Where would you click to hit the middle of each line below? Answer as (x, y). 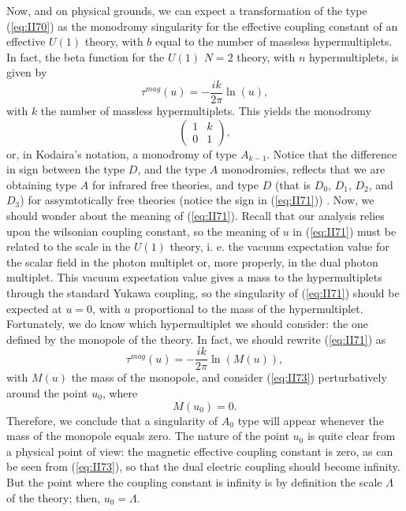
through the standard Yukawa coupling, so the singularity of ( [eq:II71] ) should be (203, 292)
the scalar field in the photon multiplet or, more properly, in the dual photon (192, 261)
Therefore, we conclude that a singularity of (112, 420)
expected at (34, 308)
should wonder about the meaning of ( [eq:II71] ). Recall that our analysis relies (196, 215)
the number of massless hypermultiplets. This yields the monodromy (206, 111)
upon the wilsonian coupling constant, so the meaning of (143, 231)
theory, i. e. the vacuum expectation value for (279, 246)
